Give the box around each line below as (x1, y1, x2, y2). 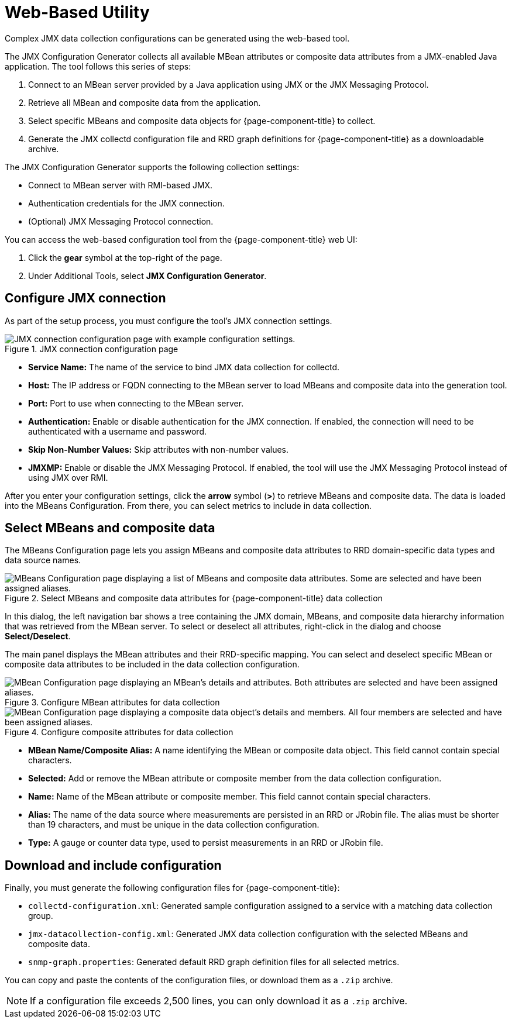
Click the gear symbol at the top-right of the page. (28, 252, 222, 263)
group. (28, 911, 53, 921)
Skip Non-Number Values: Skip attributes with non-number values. (28, 444, 289, 454)
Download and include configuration (5, 857, 222, 873)
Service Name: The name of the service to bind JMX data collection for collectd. (28, 361, 340, 372)
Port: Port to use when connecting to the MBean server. (28, 398, 244, 408)
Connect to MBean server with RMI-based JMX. (28, 180, 213, 190)
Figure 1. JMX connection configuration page (5, 343, 178, 354)
